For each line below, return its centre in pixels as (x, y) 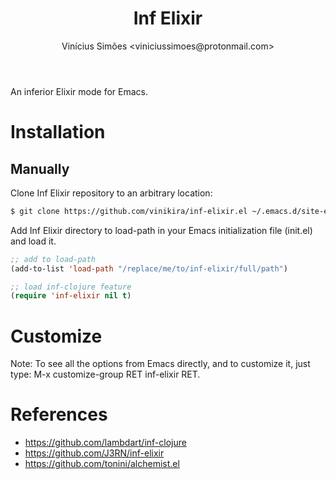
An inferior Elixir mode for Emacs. (79, 91)
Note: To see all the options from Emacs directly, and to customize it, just (160, 364)
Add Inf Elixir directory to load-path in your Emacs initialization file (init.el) (161, 230)
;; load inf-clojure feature (71, 287)
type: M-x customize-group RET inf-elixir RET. (105, 374)
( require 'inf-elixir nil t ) (71, 296)
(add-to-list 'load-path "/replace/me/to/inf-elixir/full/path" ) (149, 268)
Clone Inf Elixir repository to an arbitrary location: (111, 193)
